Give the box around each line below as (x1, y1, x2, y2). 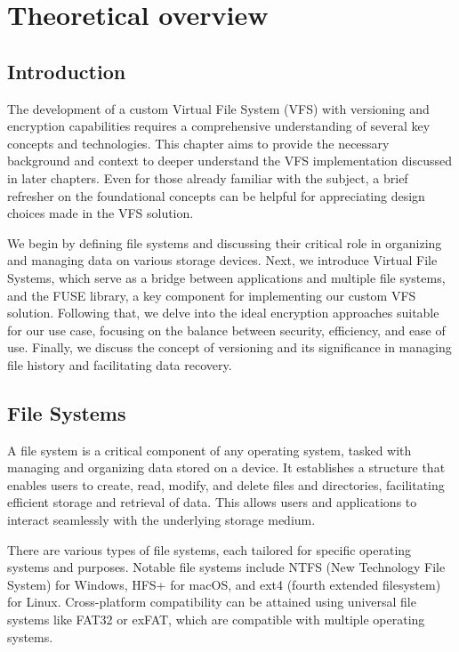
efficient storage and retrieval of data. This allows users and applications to (7, 493, 417, 511)
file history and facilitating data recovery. (7, 355, 232, 374)
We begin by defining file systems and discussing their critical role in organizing (7, 233, 442, 252)
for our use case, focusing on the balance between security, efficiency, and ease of (7, 320, 446, 339)
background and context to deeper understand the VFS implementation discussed (7, 151, 452, 170)
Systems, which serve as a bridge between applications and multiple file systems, (7, 268, 446, 286)
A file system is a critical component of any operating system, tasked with (7, 440, 412, 459)
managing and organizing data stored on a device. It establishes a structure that (7, 458, 446, 477)
